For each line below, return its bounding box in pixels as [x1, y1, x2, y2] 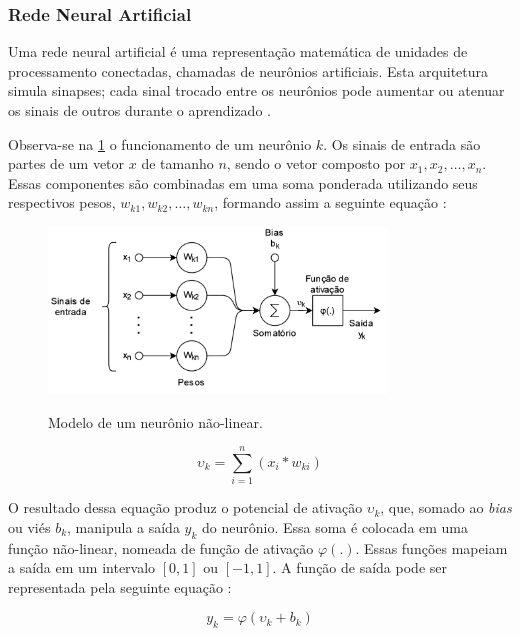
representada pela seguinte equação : [8, 576, 232, 597]
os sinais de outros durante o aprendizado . [8, 100, 271, 120]
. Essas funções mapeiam [355, 537, 508, 558]
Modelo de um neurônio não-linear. [48, 411, 263, 432]
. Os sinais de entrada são [323, 133, 481, 154]
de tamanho [141, 153, 214, 174]
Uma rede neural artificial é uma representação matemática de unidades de [8, 41, 468, 62]
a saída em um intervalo [8, 557, 156, 578]
